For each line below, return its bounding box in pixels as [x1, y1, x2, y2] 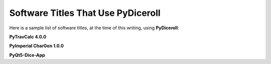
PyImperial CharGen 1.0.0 [9, 43, 64, 49]
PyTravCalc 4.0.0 [9, 34, 47, 40]
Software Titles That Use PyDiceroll [9, 7, 161, 18]
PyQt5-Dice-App [9, 52, 45, 58]
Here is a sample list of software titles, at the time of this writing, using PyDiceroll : [9, 25, 179, 31]
